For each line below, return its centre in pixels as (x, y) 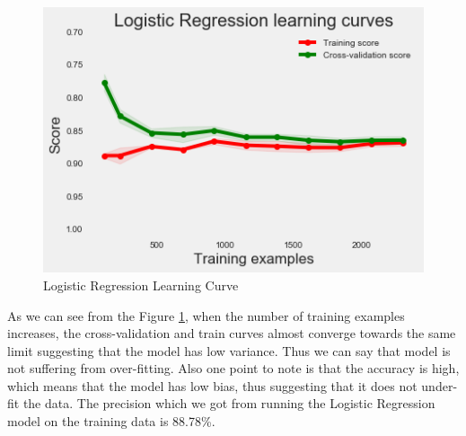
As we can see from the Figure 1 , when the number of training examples (206, 315)
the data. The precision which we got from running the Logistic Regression (229, 403)
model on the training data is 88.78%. (111, 421)
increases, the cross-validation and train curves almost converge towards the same (232, 333)
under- (440, 385)
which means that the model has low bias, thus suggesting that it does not (212, 385)
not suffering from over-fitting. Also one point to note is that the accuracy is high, (233, 368)
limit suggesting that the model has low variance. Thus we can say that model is (229, 350)
